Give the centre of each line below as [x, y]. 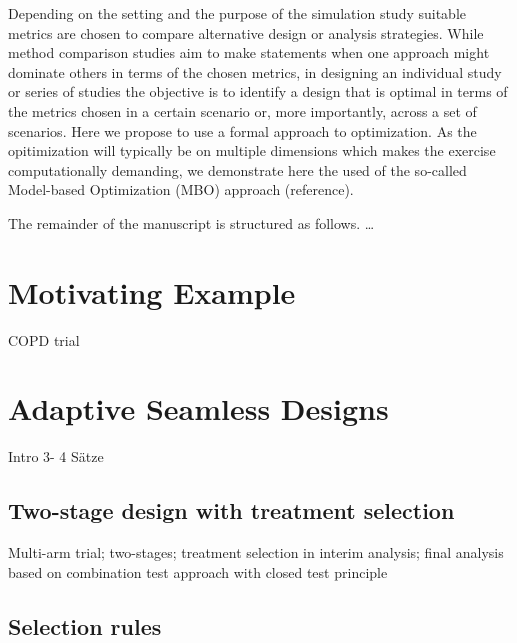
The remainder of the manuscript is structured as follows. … [191, 222]
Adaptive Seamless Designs [198, 408]
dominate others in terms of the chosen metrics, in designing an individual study [255, 71]
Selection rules [85, 625]
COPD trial [44, 339]
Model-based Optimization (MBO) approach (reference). [181, 189]
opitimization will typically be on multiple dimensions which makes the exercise [252, 150]
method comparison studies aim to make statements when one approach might [249, 52]
